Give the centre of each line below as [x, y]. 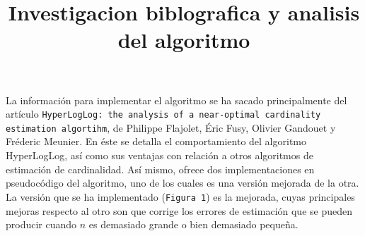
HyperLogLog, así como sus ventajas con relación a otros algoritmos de [160, 155]
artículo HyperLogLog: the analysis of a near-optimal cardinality [163, 114]
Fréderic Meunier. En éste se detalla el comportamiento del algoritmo [156, 141]
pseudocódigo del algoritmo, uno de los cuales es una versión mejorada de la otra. [182, 183]
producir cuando [41, 224]
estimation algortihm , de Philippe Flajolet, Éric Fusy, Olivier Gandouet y [171, 127]
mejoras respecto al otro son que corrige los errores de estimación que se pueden [179, 210]
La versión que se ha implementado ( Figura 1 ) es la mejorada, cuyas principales [180, 196]
